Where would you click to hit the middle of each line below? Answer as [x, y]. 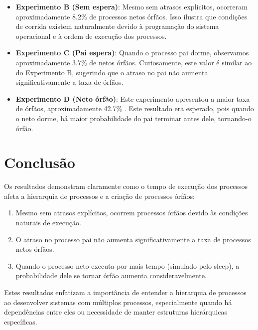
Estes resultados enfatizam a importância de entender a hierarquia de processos [125, 292]
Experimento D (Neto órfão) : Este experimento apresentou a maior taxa [133, 98]
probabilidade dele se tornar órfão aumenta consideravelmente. [111, 275]
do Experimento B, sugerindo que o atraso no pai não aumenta [112, 72]
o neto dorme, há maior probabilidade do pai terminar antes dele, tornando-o [133, 118]
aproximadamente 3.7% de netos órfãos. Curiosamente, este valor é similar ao [134, 62]
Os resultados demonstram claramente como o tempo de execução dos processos [126, 186]
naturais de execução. [48, 223]
